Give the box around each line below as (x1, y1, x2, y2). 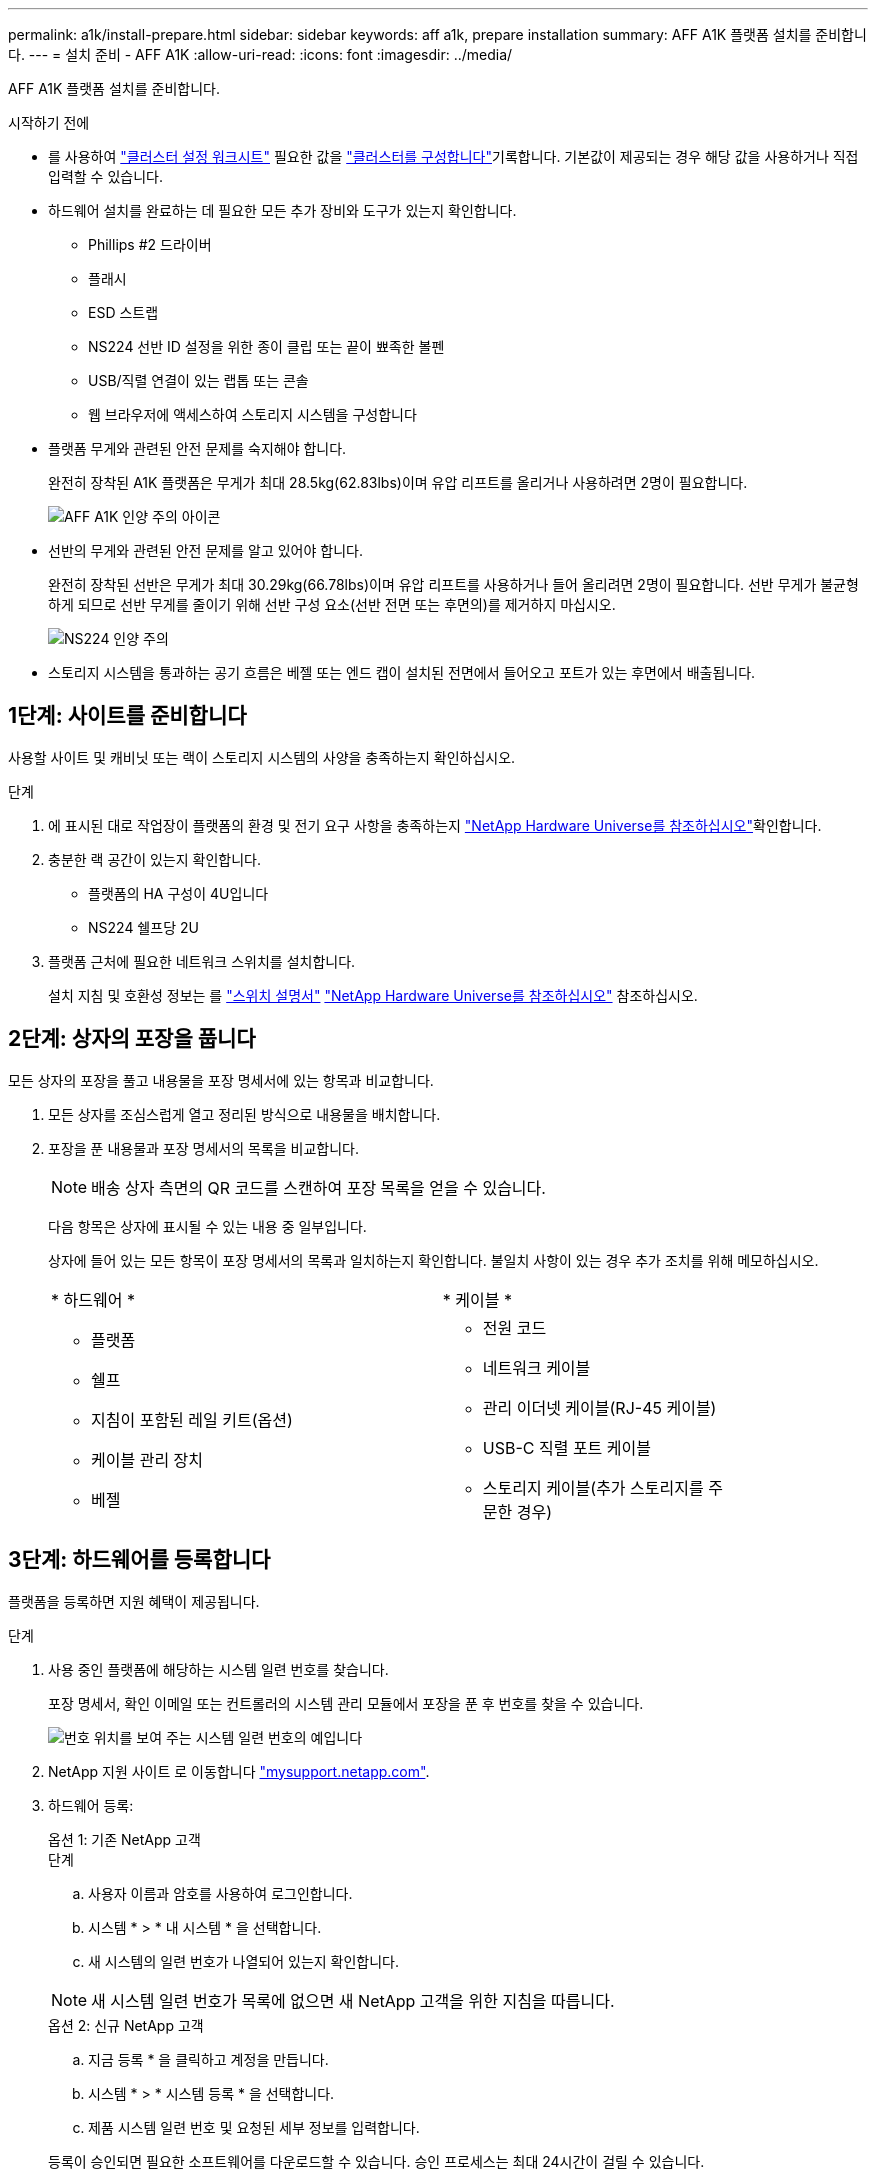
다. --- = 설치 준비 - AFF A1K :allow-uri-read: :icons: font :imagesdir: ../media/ (8, 46, 513, 63)
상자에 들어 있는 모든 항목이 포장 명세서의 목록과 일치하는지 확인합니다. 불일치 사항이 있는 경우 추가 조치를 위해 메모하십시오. (48, 1251, 819, 1269)
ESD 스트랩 (88, 304, 159, 321)
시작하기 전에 (8, 114, 90, 131)
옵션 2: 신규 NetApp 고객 (48, 2016, 204, 2034)
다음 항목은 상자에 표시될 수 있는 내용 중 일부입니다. (48, 1217, 367, 1235)
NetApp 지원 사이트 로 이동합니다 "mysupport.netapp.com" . (48, 1762, 430, 1780)
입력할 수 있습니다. (48, 168, 163, 185)
